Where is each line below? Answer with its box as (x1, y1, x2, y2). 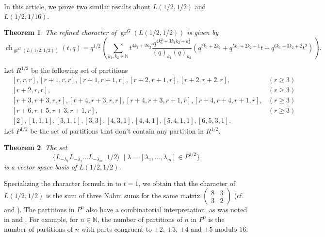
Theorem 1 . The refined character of (4, 27, 116, 37)
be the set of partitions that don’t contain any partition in (30, 126, 204, 136)
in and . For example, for (4, 214, 78, 224)
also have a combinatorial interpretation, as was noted (86, 204, 247, 215)
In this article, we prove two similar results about (4, 1, 151, 11)
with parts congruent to (81, 223, 152, 234)
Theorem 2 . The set (4, 142, 67, 152)
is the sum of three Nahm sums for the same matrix (46, 190, 200, 201)
